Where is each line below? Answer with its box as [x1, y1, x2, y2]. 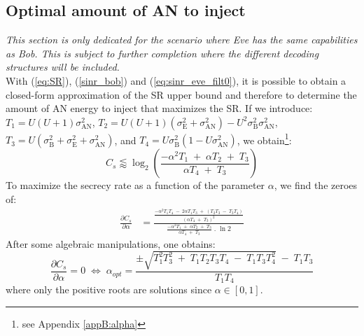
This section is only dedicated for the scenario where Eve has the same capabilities [6, 32, 358, 47]
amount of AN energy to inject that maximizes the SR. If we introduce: [6, 101, 313, 115]
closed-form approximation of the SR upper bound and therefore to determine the [6, 87, 357, 101]
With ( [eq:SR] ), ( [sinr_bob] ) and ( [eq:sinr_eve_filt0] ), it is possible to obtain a [6, 73, 346, 87]
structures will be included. [6, 59, 120, 74]
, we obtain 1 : [237, 130, 292, 147]
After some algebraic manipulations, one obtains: [6, 236, 216, 251]
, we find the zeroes [274, 178, 358, 192]
